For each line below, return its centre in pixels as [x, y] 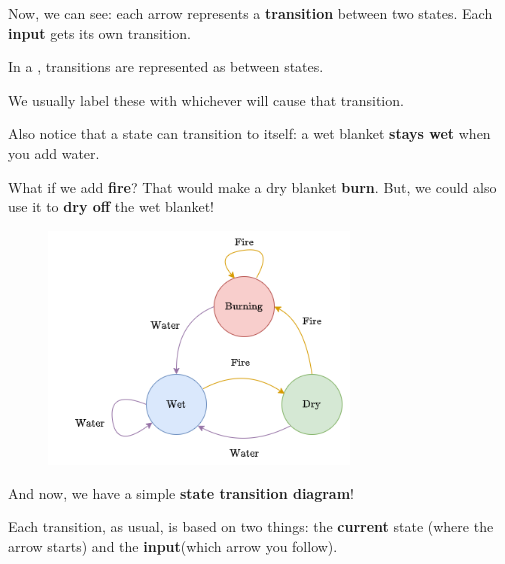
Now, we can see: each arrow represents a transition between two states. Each [250, 13]
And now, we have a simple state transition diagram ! [181, 492]
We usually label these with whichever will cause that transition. [206, 99]
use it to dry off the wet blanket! [111, 206]
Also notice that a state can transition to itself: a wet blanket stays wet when [249, 133]
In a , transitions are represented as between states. [166, 66]
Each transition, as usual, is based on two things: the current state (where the [251, 526]
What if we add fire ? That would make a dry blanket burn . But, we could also [252, 186]
